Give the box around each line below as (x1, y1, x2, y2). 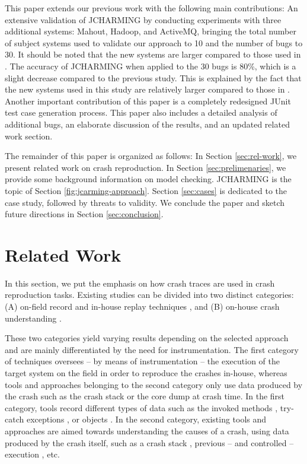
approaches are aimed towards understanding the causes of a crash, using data (5, 424, 289, 437)
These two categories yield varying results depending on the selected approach (5, 332, 289, 344)
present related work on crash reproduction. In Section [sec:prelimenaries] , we (5, 161, 286, 173)
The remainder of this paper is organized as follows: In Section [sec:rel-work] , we (5, 150, 297, 162)
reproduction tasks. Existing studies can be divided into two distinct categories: (5, 288, 294, 301)
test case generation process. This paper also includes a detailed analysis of (5, 106, 277, 119)
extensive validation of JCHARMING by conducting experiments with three (5, 13, 282, 26)
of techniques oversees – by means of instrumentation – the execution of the (5, 355, 280, 367)
